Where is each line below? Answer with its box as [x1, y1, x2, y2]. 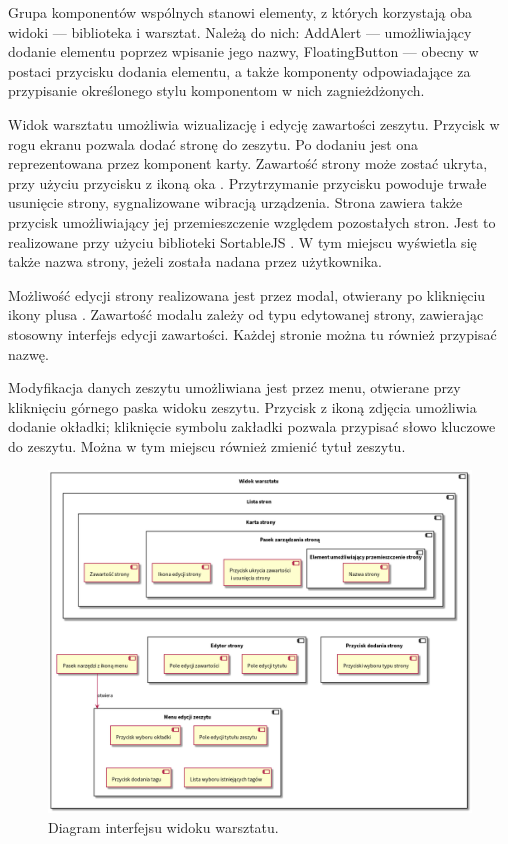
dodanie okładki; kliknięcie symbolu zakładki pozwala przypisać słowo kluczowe [8, 416, 496, 437]
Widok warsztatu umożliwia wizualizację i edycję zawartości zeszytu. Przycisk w [8, 113, 500, 134]
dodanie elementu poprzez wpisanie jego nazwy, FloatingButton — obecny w [8, 41, 479, 62]
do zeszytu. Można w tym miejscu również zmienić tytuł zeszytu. [8, 435, 406, 456]
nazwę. [8, 343, 49, 364]
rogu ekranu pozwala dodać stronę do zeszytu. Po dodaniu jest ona [8, 133, 419, 154]
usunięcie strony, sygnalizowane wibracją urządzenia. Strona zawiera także [8, 192, 463, 213]
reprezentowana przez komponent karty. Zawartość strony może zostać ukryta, [8, 153, 488, 174]
